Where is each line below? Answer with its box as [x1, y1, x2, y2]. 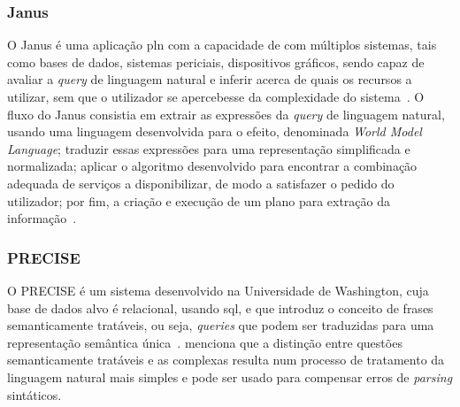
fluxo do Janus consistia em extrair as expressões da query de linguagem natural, [7, 104, 445, 123]
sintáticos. [7, 385, 62, 403]
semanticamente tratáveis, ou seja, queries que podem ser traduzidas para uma [7, 316, 434, 334]
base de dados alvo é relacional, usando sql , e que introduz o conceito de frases [7, 298, 433, 317]
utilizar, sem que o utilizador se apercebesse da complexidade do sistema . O [7, 88, 425, 105]
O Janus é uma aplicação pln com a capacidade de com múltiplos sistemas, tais [7, 35, 437, 54]
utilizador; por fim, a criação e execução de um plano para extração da [7, 191, 391, 210]
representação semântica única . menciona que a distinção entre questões [7, 333, 402, 351]
